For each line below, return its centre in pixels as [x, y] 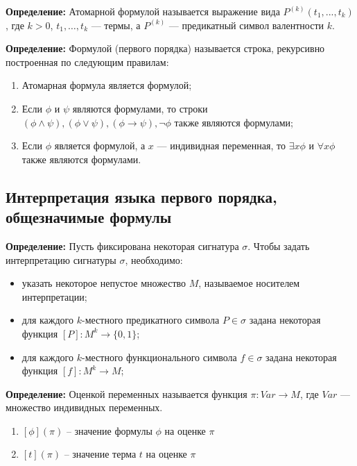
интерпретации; [54, 296]
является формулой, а [100, 145]
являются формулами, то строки [140, 108]
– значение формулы [109, 430]
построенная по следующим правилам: [87, 61]
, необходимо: [154, 259]
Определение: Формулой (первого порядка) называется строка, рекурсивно [165, 48]
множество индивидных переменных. [84, 407]
